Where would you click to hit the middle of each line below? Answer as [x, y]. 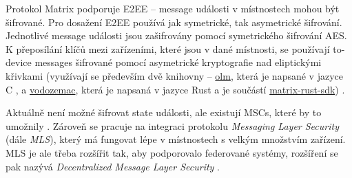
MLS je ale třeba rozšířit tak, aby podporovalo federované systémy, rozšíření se [172, 152]
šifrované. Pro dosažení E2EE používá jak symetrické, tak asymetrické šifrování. [174, 22]
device [19, 62]
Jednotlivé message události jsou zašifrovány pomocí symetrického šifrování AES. [176, 35]
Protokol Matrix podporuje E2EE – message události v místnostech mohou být [173, 8]
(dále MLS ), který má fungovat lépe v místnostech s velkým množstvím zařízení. [176, 139]
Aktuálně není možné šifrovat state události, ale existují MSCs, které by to [164, 112]
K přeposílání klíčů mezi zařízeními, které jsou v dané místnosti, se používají [168, 48]
